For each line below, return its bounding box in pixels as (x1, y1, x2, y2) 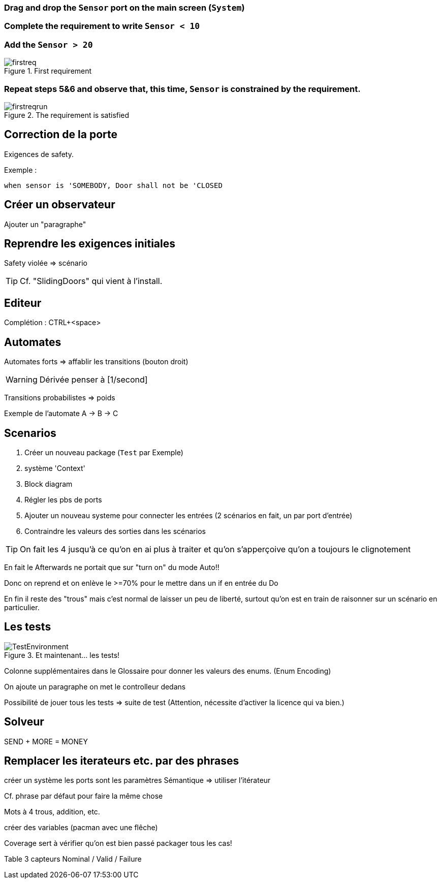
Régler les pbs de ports (24, 495, 102, 504)
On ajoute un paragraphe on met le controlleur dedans (4, 682, 186, 691)
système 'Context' (24, 463, 85, 472)
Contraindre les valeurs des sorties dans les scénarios (24, 526, 206, 535)
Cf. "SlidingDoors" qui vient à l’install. (20, 276, 163, 287)
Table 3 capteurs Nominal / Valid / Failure (4, 855, 142, 864)
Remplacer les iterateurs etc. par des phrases (4, 754, 239, 768)
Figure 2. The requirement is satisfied (4, 110, 130, 119)
